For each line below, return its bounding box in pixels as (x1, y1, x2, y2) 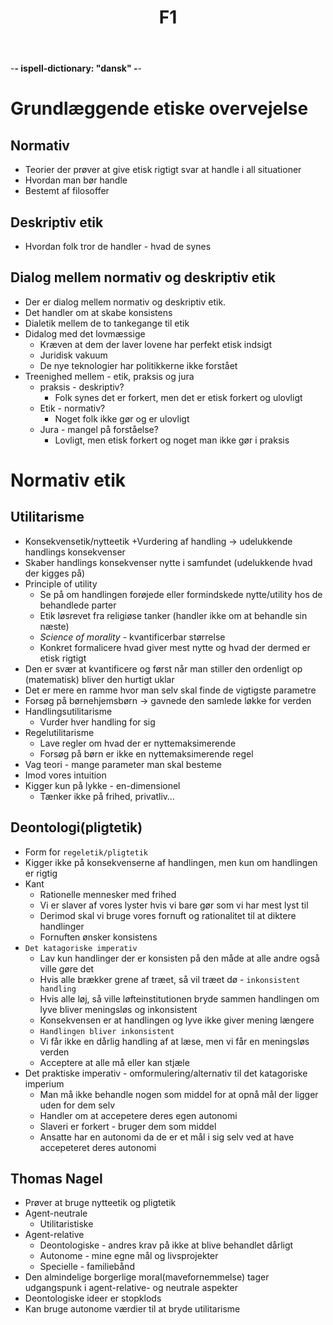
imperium (24, 1077, 65, 1090)
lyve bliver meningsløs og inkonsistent (39, 1003, 198, 1015)
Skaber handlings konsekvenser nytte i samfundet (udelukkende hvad (24, 556, 313, 568)
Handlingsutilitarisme (24, 705, 113, 717)
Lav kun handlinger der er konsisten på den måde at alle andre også (39, 952, 320, 964)
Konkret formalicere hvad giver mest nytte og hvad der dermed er (39, 641, 311, 653)
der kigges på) (24, 567, 86, 579)
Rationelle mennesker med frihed (39, 888, 177, 900)
